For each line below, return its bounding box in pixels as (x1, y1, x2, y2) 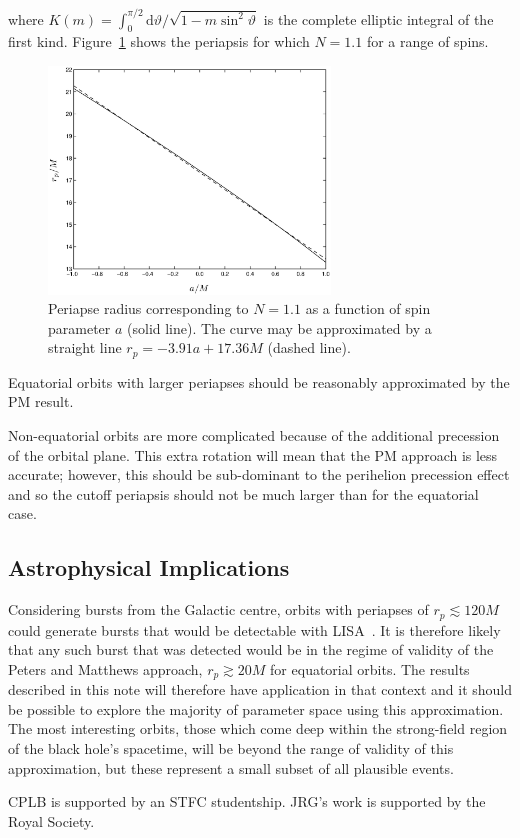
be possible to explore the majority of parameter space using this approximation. (8, 698, 504, 719)
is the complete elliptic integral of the (263, 8, 494, 29)
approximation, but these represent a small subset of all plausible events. (8, 757, 454, 778)
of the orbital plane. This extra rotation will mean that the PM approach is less (8, 444, 498, 465)
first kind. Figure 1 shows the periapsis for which (8, 31, 310, 52)
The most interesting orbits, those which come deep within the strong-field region (8, 718, 508, 739)
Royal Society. (8, 810, 95, 831)
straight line (48, 337, 122, 358)
